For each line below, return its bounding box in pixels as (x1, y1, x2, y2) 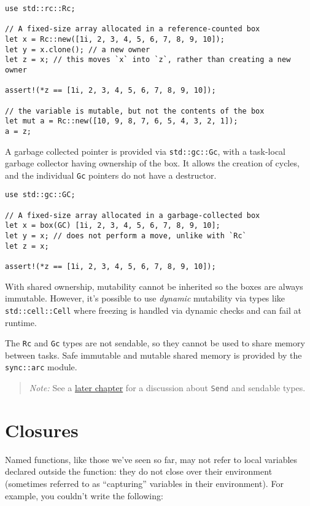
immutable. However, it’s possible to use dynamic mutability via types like (5, 292, 285, 305)
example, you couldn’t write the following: (5, 489, 163, 502)
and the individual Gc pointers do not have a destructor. (5, 168, 217, 181)
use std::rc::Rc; (5, 4, 76, 13)
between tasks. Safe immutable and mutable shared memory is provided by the (5, 348, 302, 361)
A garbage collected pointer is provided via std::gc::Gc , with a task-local (5, 144, 286, 157)
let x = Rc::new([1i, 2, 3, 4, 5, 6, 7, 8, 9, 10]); (5, 34, 225, 44)
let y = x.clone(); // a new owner (5, 45, 150, 54)
